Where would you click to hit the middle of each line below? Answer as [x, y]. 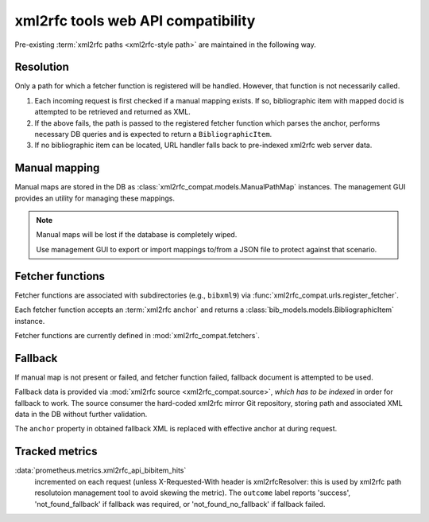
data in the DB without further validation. [81, 415]
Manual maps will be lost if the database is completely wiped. [137, 235]
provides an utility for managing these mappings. [95, 198]
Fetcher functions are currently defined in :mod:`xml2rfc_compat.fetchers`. [137, 335]
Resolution [42, 67]
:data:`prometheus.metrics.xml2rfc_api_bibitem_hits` [100, 470]
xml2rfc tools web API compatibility [135, 21]
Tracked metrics [56, 452]
